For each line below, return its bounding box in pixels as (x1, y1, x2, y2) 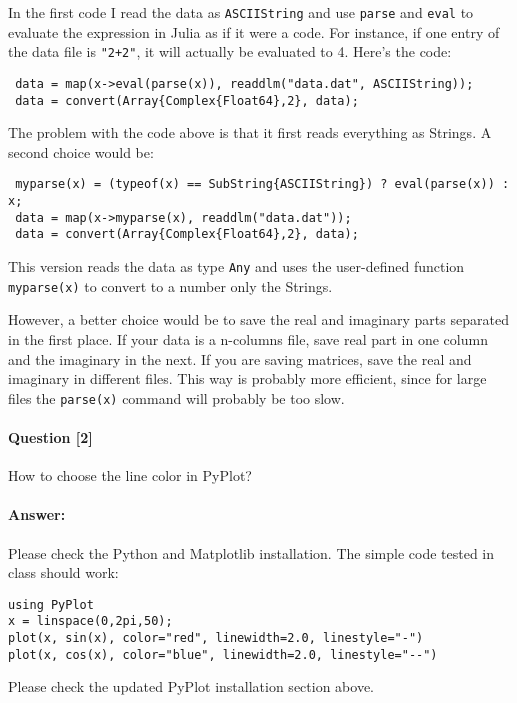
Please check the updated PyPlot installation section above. (8, 676, 374, 697)
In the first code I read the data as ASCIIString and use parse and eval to (8, 2, 474, 22)
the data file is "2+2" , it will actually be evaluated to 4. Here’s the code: (8, 41, 452, 62)
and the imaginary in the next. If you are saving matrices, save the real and (8, 348, 472, 369)
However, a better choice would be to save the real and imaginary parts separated (8, 309, 509, 330)
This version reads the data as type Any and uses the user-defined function (8, 256, 465, 277)
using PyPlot (8, 597, 94, 612)
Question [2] (8, 426, 93, 447)
